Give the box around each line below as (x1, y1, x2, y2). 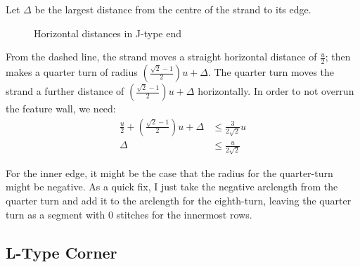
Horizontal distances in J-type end (34, 25, 181, 40)
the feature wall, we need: (6, 101, 116, 116)
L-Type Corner (6, 241, 117, 263)
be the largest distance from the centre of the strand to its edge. (34, 2, 311, 16)
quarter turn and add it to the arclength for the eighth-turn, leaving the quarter (6, 193, 352, 208)
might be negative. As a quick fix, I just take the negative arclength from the (6, 179, 338, 194)
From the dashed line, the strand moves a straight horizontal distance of (6, 49, 317, 64)
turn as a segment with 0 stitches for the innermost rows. (6, 207, 252, 221)
